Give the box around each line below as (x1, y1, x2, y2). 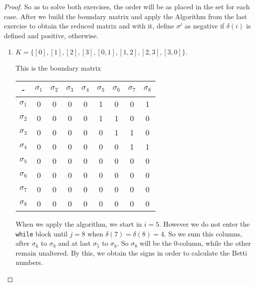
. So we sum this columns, (164, 228, 242, 238)
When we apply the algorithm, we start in (15, 218, 142, 229)
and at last (58, 238, 91, 248)
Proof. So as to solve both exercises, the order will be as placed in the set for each (4, 1, 250, 11)
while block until (15, 228, 68, 238)
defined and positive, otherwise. (4, 30, 99, 40)
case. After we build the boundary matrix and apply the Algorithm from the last (4, 11, 247, 21)
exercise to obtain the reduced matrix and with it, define (4, 21, 175, 31)
